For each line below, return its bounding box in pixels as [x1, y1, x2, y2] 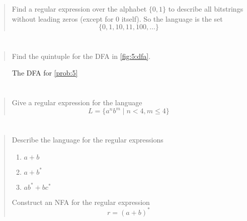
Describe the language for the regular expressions [12, 134, 163, 145]
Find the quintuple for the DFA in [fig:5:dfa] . [12, 50, 151, 61]
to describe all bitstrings [168, 4, 243, 14]
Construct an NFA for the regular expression [12, 196, 150, 207]
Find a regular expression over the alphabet [12, 4, 147, 14]
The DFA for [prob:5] [12, 67, 78, 78]
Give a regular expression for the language [12, 97, 142, 107]
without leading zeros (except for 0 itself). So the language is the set [12, 13, 223, 24]
